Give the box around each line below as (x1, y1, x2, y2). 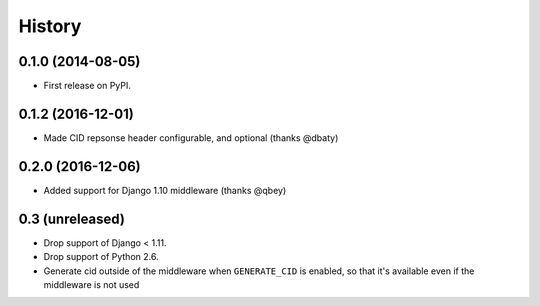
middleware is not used (43, 278, 140, 290)
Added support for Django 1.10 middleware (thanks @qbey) (43, 184, 287, 196)
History (18, 15, 82, 37)
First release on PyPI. (43, 80, 132, 92)
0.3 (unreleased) (18, 210, 125, 227)
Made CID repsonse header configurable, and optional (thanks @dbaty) (43, 131, 339, 144)
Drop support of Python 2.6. (43, 251, 159, 263)
